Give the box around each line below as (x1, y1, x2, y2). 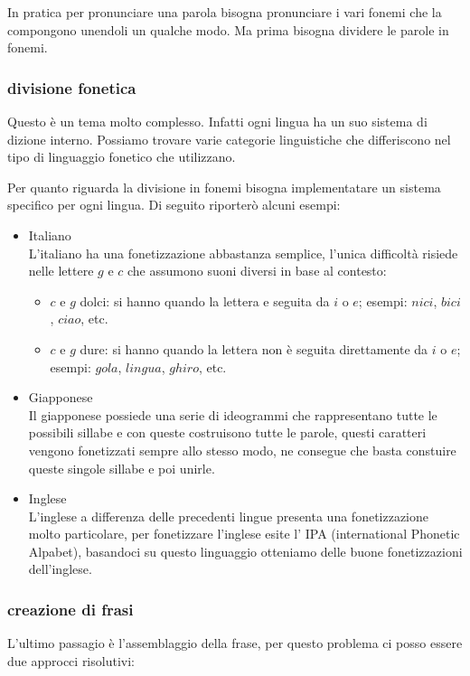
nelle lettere (28, 261, 94, 280)
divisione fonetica (7, 76, 136, 99)
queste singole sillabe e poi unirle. (28, 458, 215, 477)
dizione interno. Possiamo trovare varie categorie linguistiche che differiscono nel (7, 129, 451, 148)
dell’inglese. (28, 559, 92, 578)
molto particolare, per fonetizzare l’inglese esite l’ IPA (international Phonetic (28, 524, 460, 543)
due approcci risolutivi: (7, 651, 135, 670)
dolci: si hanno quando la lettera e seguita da (80, 291, 330, 310)
